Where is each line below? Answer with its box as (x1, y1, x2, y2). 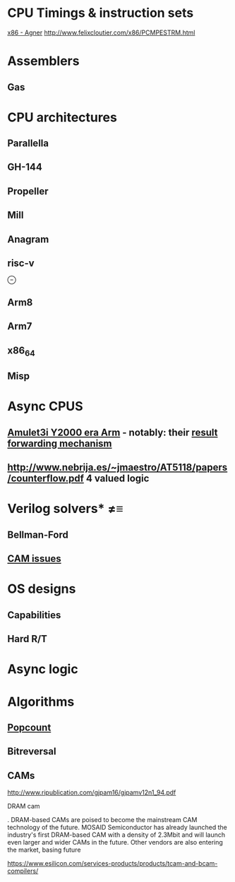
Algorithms (7, 694, 75, 710)
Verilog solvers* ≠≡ (7, 501, 123, 516)
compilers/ (7, 866, 39, 876)
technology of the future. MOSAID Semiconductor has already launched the (7, 823, 227, 832)
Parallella (7, 138, 49, 150)
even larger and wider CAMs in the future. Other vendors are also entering (7, 838, 224, 847)
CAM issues (7, 552, 61, 565)
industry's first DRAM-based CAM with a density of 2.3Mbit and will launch (7, 830, 226, 839)
